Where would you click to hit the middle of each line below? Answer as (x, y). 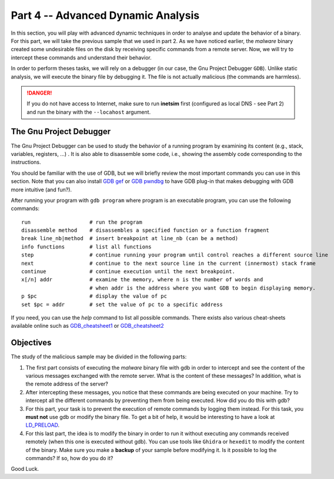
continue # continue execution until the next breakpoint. (128, 272)
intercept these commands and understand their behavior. (81, 57)
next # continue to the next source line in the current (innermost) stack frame (168, 263)
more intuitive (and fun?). (41, 189)
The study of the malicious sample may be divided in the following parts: (99, 357)
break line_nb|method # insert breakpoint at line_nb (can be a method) (130, 239)
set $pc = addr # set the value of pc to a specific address (122, 304)
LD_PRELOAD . (43, 425)
